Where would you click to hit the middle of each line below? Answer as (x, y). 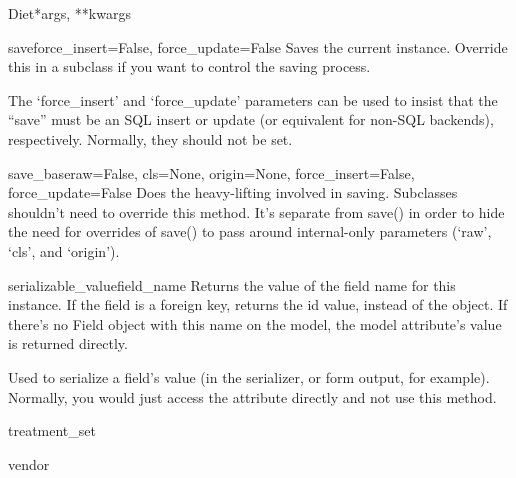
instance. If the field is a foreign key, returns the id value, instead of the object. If (258, 304)
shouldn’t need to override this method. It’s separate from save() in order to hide (256, 211)
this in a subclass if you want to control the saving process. (189, 66)
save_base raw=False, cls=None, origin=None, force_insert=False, (211, 172)
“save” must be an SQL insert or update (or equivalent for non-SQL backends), (251, 119)
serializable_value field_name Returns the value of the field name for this (232, 284)
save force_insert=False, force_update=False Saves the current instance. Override (258, 46)
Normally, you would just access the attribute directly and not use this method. (252, 396)
